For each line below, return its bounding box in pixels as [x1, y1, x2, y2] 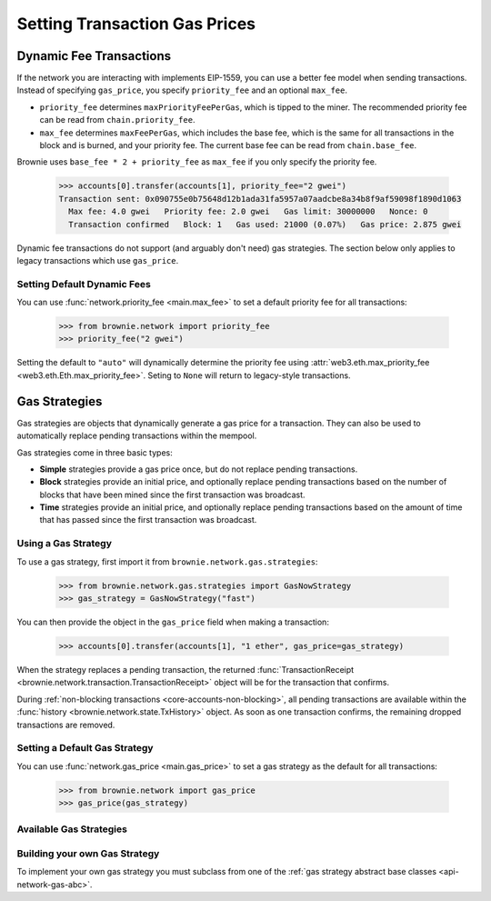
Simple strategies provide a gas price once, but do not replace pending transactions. [39, 464, 358, 475]
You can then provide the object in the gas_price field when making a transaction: [16, 616, 329, 627]
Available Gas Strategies [16, 823, 127, 836]
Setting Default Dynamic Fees [16, 277, 152, 290]
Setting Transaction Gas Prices [16, 14, 256, 34]
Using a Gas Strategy [16, 537, 113, 550]
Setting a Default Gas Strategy [16, 742, 154, 755]
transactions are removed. [16, 719, 115, 730]
